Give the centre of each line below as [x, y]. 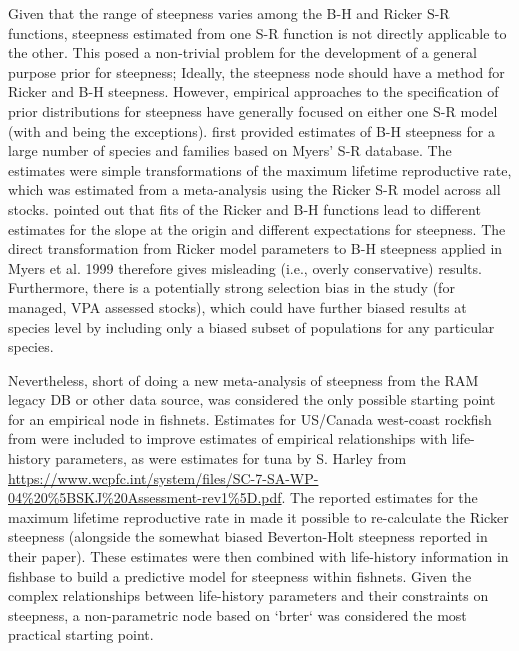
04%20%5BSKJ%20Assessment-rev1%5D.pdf [145, 497]
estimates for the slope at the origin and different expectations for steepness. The [257, 228]
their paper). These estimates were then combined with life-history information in [258, 556]
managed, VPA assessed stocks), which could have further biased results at [237, 306]
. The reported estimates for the [379, 497]
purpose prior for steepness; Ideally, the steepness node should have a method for [256, 71]
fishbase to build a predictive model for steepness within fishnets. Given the [240, 575]
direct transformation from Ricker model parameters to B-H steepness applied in [255, 248]
